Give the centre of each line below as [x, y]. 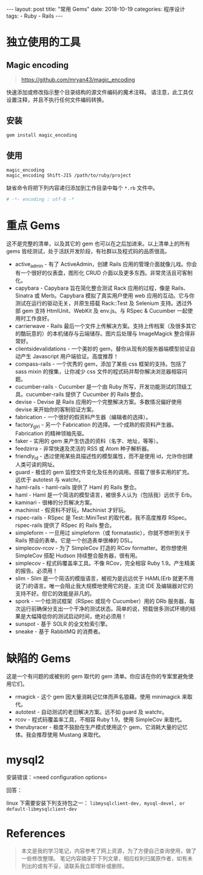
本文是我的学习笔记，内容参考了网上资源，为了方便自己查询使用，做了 [109, 851]
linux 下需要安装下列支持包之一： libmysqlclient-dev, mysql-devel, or [96, 803]
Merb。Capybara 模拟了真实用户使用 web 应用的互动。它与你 [118, 295]
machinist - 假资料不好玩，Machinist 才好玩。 [72, 510]
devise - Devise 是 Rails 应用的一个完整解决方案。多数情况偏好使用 [98, 401]
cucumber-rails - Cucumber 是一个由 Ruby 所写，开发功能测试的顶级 [101, 386]
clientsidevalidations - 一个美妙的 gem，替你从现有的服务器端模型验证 [102, 349]
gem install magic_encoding [42, 135]
